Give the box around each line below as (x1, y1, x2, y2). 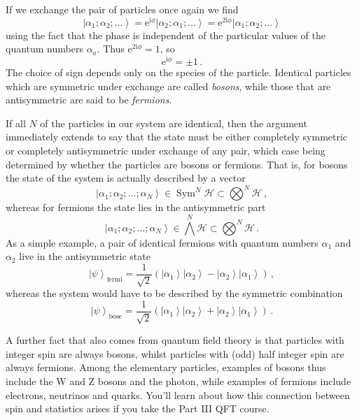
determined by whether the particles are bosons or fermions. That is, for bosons (6, 157, 348, 171)
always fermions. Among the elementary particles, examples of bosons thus (6, 360, 326, 375)
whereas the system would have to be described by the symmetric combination (6, 286, 343, 300)
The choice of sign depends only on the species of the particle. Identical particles (6, 64, 351, 79)
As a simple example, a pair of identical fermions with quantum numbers (6, 235, 318, 249)
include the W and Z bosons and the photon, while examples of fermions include (6, 374, 351, 389)
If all (6, 115, 26, 130)
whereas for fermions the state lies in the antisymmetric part (6, 200, 266, 215)
